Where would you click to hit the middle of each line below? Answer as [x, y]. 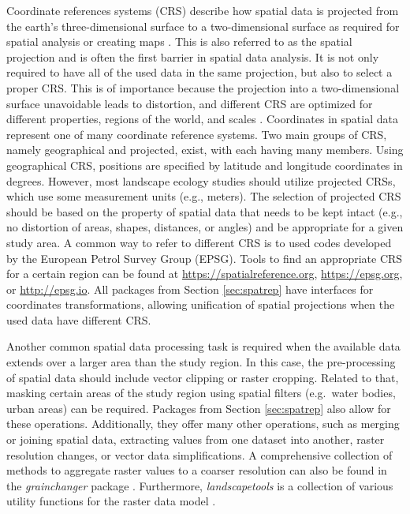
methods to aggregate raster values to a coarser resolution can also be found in [197, 470]
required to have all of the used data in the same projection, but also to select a [199, 72]
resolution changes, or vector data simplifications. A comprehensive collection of [199, 454]
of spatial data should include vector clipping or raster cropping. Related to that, [203, 377]
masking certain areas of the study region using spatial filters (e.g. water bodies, [201, 393]
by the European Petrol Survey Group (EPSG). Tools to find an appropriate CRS [205, 258]
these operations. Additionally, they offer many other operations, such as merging [203, 424]
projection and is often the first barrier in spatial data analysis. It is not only [193, 56]
